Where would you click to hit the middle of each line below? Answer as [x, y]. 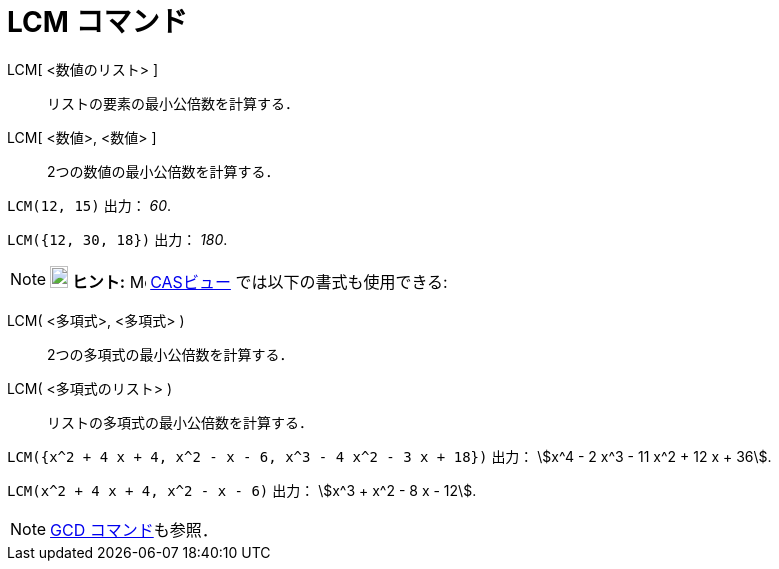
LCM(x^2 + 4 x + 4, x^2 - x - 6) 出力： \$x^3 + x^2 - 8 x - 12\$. [242, 490]
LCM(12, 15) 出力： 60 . [89, 205]
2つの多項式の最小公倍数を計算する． [170, 354]
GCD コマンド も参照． [134, 529]
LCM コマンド [97, 22]
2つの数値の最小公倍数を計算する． [163, 171]
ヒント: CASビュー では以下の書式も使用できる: [259, 281]
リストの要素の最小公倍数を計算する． [173, 103]
